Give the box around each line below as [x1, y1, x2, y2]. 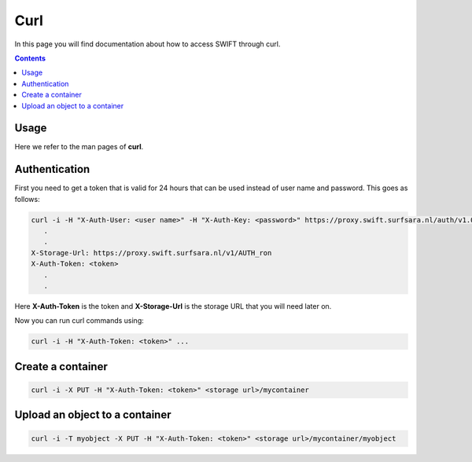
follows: [14, 194, 40, 203]
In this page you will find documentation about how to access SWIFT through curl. [14, 39, 281, 49]
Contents [14, 53, 46, 63]
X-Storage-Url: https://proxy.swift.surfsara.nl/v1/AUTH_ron [31, 248, 272, 257]
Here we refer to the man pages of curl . [14, 142, 144, 152]
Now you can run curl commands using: [14, 316, 145, 325]
